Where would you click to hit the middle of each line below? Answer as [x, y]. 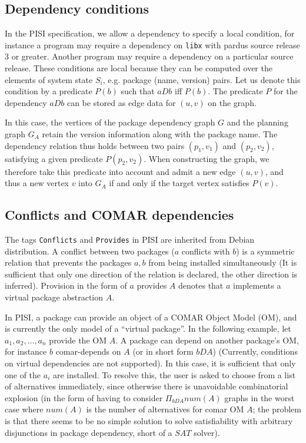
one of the [23, 374]
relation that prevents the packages [68, 262]
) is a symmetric [265, 251]
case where [24, 409]
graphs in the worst [260, 397]
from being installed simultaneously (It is [223, 262]
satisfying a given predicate [54, 158]
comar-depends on [88, 351]
